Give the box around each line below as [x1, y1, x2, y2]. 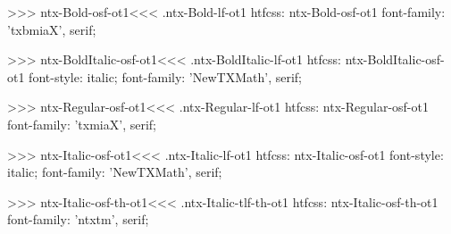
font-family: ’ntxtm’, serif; [7, 210, 149, 229]
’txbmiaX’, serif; [7, 20, 96, 38]
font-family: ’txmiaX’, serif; [7, 114, 156, 133]
